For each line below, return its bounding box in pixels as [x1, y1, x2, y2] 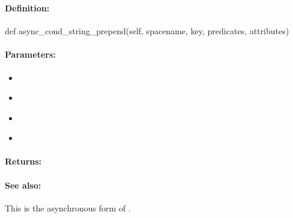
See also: [5, 178, 41, 191]
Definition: [5, 1, 50, 14]
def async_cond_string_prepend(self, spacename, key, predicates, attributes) [5, 25, 289, 37]
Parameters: [5, 48, 56, 61]
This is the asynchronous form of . [5, 201, 131, 214]
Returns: [5, 155, 42, 168]
